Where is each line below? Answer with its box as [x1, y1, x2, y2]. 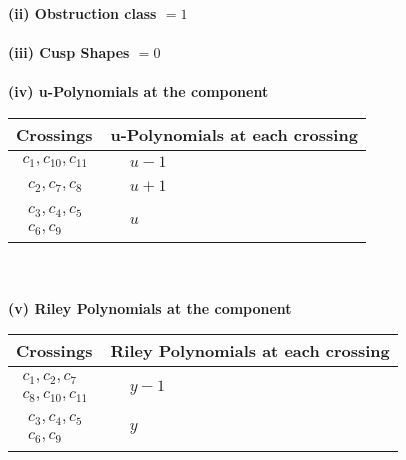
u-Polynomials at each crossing [110, 122, 358, 146]
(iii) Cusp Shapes [8, 42, 130, 63]
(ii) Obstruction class [8, 3, 157, 23]
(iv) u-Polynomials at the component [8, 81, 269, 102]
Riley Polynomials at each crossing [110, 339, 390, 363]
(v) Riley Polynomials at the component [8, 297, 292, 318]
